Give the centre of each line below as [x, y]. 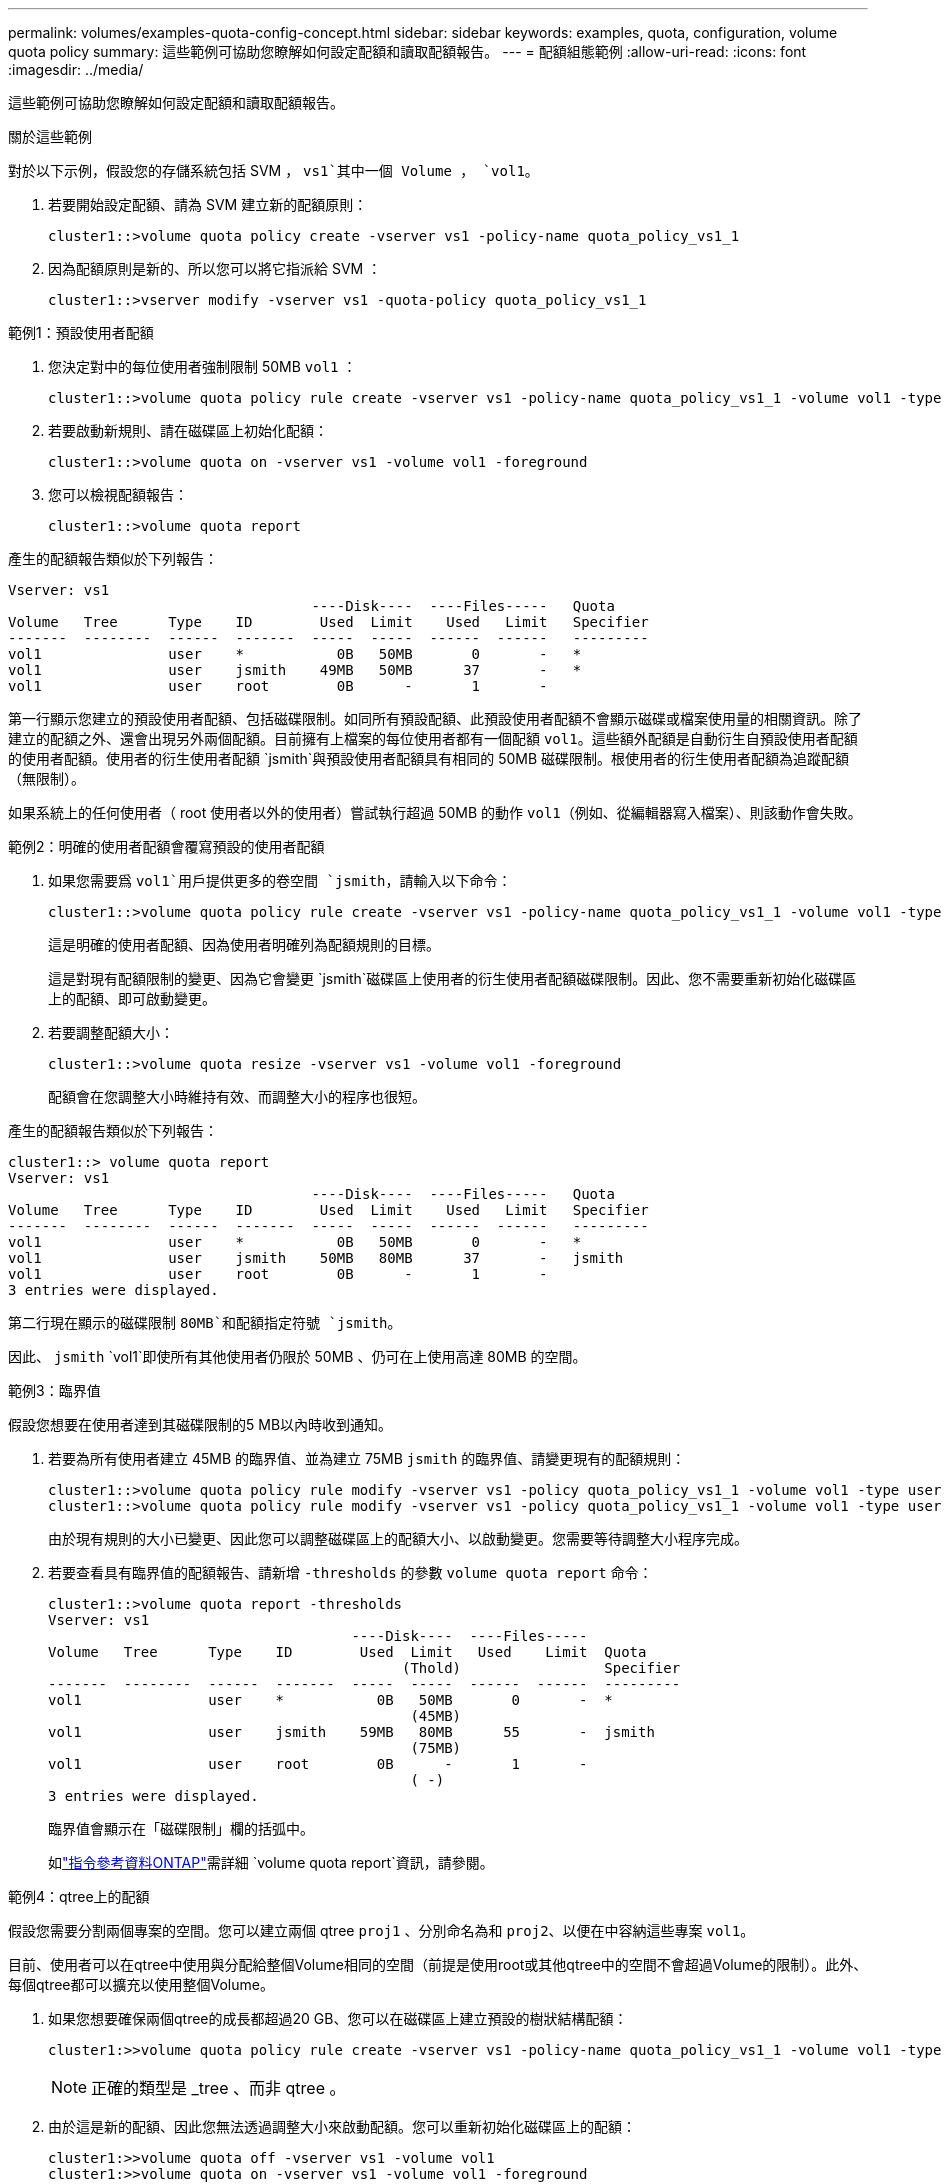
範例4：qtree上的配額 [79, 1896]
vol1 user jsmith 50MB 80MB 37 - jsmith [316, 1258]
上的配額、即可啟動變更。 [132, 998]
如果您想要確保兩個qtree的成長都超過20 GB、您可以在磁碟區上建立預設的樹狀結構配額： [338, 2018]
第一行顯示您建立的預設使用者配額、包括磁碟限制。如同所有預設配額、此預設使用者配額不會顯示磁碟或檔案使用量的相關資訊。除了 [435, 718]
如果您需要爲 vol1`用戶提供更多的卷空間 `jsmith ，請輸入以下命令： [280, 880]
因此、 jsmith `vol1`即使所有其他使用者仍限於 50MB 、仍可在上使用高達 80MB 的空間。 [297, 1356]
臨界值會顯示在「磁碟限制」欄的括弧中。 [181, 1828]
